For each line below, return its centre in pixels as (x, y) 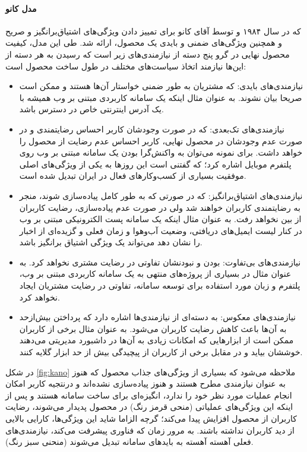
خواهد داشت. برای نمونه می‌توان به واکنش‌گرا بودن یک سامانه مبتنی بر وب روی (161, 152)
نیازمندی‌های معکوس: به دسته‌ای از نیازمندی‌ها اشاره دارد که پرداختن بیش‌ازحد (157, 317)
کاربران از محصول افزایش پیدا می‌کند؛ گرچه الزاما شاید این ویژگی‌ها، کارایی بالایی (151, 418)
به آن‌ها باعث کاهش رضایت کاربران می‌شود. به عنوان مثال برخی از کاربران (153, 328)
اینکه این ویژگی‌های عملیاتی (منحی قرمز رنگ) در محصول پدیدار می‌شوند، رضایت (149, 407)
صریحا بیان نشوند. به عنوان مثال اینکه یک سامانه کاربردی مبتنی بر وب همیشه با (161, 97)
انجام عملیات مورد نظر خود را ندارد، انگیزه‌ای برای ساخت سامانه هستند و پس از (149, 395)
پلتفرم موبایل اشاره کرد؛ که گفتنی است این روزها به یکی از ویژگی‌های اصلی (155, 164)
